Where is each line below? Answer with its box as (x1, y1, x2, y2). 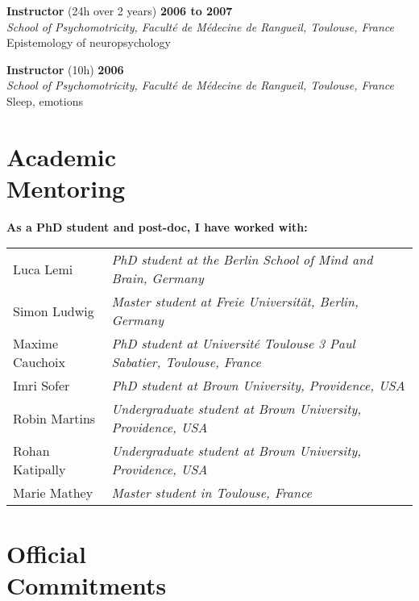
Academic (6, 140, 117, 173)
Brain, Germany (111, 269, 204, 288)
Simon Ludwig (13, 301, 94, 320)
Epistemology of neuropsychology (6, 34, 171, 51)
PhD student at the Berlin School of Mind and (111, 250, 373, 269)
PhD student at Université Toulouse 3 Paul (111, 334, 355, 353)
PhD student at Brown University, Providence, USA (111, 376, 405, 395)
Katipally (13, 460, 66, 479)
